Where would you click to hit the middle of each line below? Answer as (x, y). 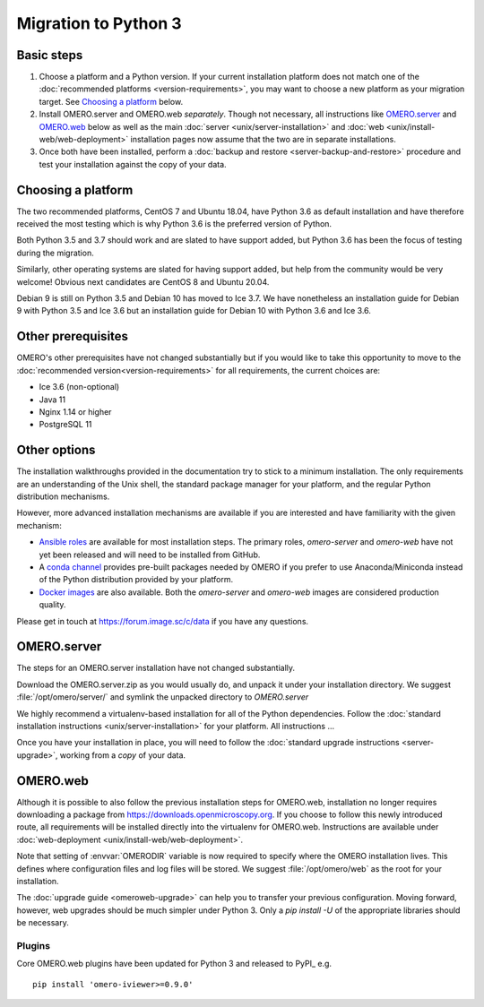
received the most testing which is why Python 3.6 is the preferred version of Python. (174, 224)
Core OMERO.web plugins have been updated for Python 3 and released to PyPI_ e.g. (174, 964)
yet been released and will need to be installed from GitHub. (150, 555)
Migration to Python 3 (99, 23)
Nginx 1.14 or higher (75, 411)
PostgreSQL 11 (65, 425)
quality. (52, 605)
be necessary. (43, 923)
